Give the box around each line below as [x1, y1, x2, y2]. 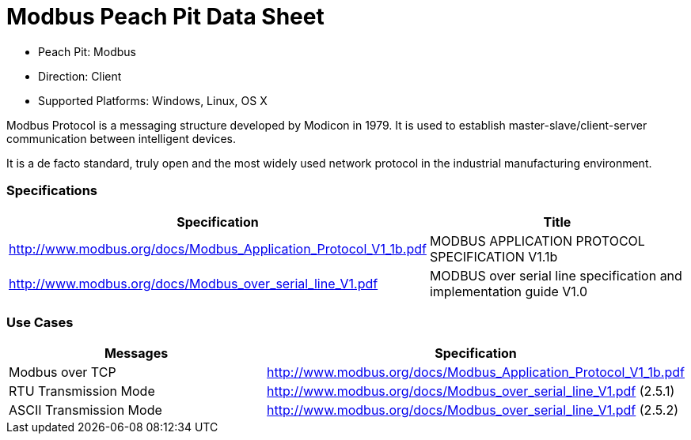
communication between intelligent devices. [6, 131, 236, 145]
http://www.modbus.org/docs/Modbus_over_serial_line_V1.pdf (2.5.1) [267, 383, 675, 400]
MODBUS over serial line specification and [429, 267, 682, 284]
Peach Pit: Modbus [38, 44, 136, 58]
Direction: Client [38, 69, 122, 83]
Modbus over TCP [9, 364, 116, 381]
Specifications [6, 182, 97, 199]
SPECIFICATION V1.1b [429, 248, 558, 265]
